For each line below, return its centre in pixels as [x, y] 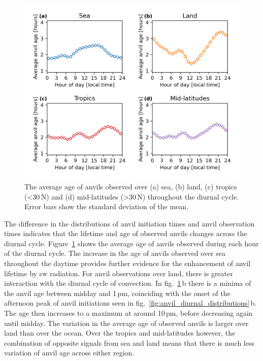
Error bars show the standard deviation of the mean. [107, 206]
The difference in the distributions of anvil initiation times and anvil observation [129, 223]
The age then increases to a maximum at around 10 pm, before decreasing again [128, 313]
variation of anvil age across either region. [69, 353]
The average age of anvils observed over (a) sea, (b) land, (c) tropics [131, 186]
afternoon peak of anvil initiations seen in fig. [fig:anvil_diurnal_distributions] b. [130, 303]
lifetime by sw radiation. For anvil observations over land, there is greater [119, 273]
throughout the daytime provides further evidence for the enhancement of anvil [127, 263]
